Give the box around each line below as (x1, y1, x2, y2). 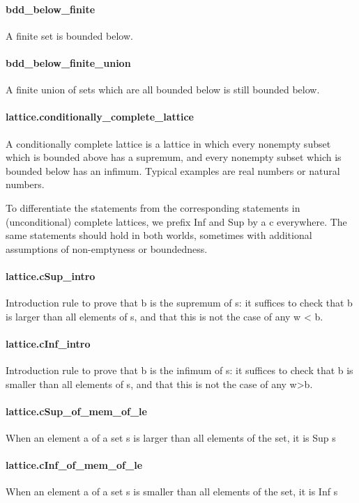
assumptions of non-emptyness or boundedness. (6, 241, 208, 256)
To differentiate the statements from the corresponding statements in (6, 200, 300, 215)
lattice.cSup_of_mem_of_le (6, 403, 147, 418)
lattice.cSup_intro (6, 268, 96, 283)
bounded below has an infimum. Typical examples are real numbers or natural (6, 163, 340, 178)
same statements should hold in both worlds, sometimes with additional (6, 228, 312, 242)
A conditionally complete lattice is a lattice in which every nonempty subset (6, 136, 331, 150)
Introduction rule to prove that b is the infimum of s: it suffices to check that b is (6, 363, 353, 378)
